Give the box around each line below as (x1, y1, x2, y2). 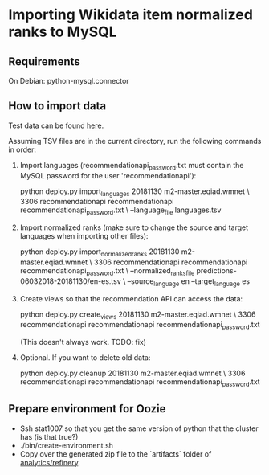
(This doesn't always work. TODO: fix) (19, 338, 147, 347)
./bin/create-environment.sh (19, 440, 114, 450)
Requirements (8, 55, 80, 68)
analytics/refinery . (19, 457, 80, 467)
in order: (8, 145, 37, 154)
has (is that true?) (19, 432, 79, 441)
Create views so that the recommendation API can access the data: (19, 293, 243, 303)
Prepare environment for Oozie (8, 402, 166, 416)
